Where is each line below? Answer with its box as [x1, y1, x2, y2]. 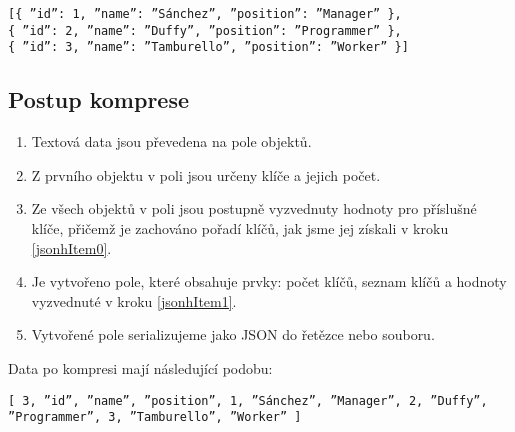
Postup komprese [8, 84, 190, 115]
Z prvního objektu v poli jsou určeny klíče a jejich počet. [31, 164, 381, 185]
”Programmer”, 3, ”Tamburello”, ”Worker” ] [8, 410, 302, 425]
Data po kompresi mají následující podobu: [8, 357, 273, 378]
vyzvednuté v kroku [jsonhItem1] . [31, 290, 237, 311]
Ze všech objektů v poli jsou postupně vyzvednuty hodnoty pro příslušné [31, 198, 477, 219]
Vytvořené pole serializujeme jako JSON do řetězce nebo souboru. [31, 324, 435, 345]
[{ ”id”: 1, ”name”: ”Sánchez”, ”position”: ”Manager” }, [8, 7, 402, 21]
